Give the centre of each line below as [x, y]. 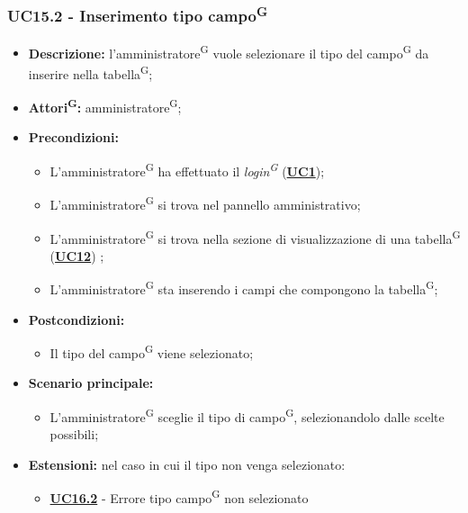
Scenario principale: [91, 383]
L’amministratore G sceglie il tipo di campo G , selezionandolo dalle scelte [247, 415]
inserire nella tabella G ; [90, 72]
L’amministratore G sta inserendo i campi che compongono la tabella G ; [244, 288]
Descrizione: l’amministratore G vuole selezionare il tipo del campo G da [229, 51]
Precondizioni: [73, 137]
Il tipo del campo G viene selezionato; [152, 351]
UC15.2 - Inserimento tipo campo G [138, 14]
